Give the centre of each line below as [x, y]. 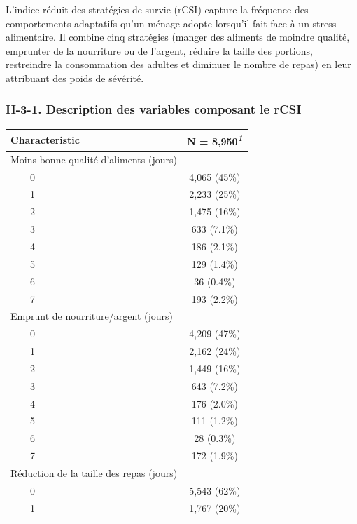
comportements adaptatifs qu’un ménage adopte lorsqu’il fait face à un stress [171, 23]
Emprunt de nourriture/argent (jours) [92, 316]
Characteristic [45, 140]
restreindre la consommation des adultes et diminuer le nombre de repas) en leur [178, 64]
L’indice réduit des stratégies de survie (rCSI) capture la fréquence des [157, 9]
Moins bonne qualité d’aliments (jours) [94, 159]
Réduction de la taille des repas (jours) [94, 472]
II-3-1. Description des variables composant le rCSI [154, 109]
